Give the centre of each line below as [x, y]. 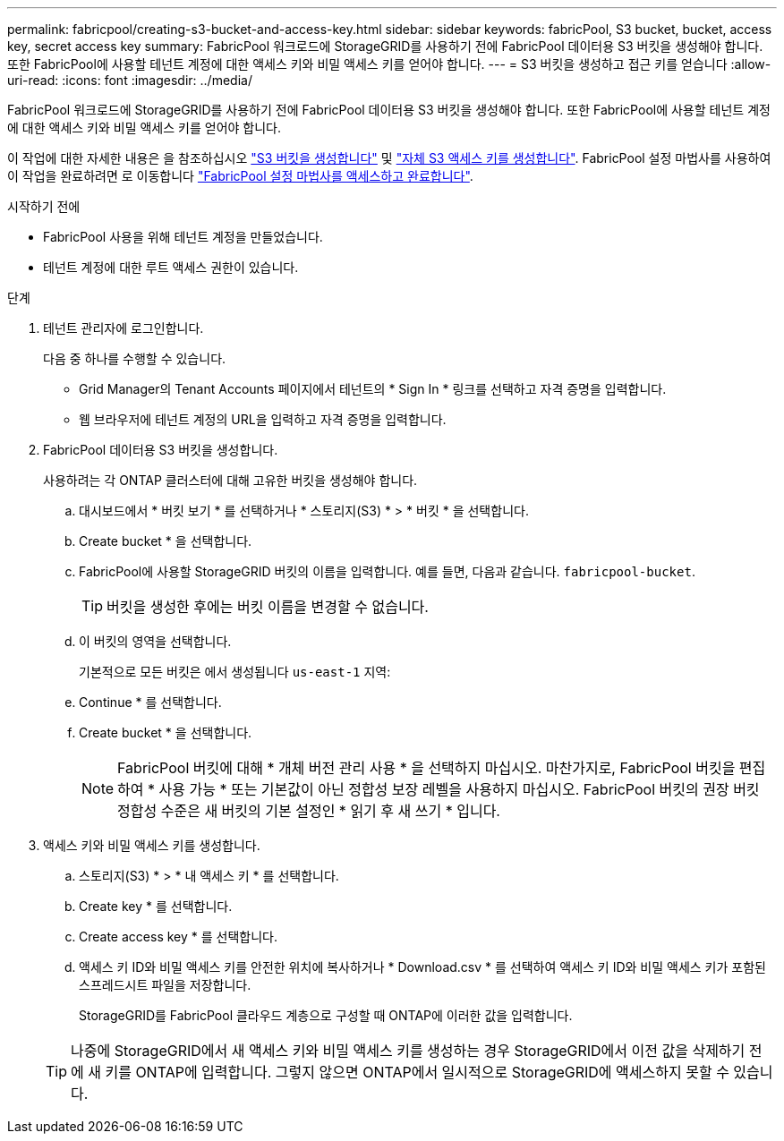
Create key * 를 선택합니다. [156, 906]
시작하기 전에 [44, 206]
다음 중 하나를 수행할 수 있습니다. [135, 358]
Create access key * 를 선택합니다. [178, 937]
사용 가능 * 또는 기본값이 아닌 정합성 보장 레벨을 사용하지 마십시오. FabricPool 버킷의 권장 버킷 [459, 789]
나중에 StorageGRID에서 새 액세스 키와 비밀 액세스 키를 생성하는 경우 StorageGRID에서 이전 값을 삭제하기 [408, 1051]
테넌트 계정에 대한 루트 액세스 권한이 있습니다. [171, 267]
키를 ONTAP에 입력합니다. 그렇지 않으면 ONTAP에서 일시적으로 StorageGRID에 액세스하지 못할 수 [417, 1072]
